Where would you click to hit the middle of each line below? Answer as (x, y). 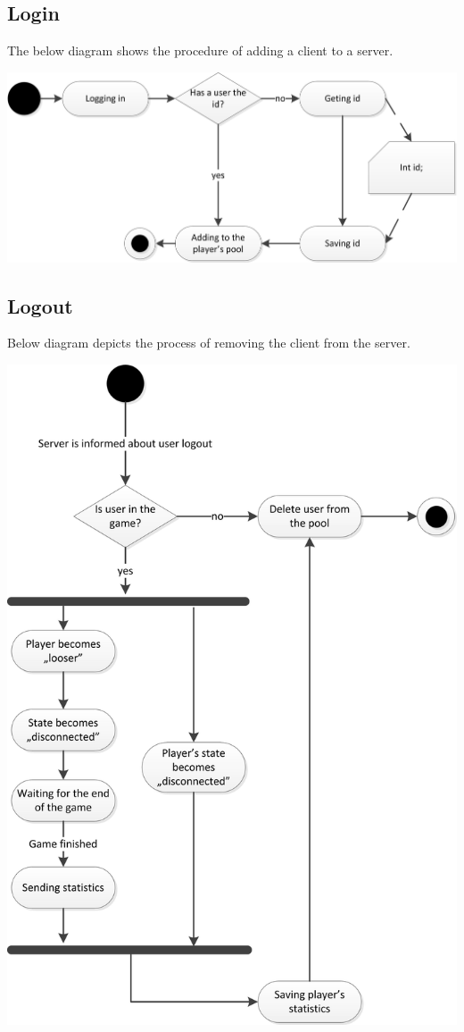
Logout (40, 305)
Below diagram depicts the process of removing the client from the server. (209, 343)
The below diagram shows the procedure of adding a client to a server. (200, 50)
